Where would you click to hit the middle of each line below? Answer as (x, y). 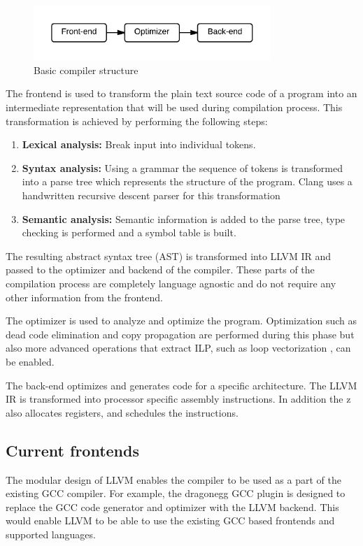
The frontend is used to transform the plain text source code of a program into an (181, 93)
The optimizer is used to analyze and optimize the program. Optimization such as (181, 321)
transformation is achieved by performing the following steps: (137, 121)
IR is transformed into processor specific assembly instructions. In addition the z (178, 399)
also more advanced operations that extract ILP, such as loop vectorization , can (178, 348)
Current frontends (72, 450)
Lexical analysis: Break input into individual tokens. (139, 144)
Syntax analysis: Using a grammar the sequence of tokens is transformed (182, 167)
